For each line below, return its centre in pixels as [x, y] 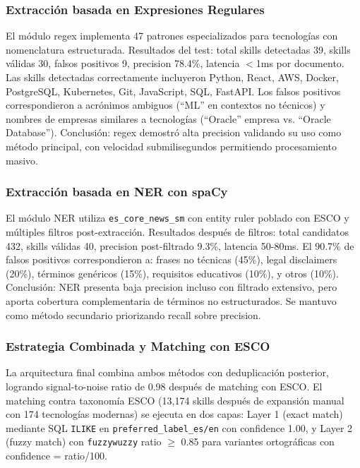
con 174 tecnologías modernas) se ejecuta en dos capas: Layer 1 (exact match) [174, 414]
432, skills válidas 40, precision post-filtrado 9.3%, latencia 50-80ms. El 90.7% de [180, 245]
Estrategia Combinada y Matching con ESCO [138, 346]
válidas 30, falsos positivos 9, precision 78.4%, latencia [123, 63]
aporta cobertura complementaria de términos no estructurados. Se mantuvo [171, 301]
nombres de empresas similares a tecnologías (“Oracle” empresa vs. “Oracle [168, 118]
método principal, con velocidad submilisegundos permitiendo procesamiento [172, 146]
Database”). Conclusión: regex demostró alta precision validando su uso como [174, 132]
